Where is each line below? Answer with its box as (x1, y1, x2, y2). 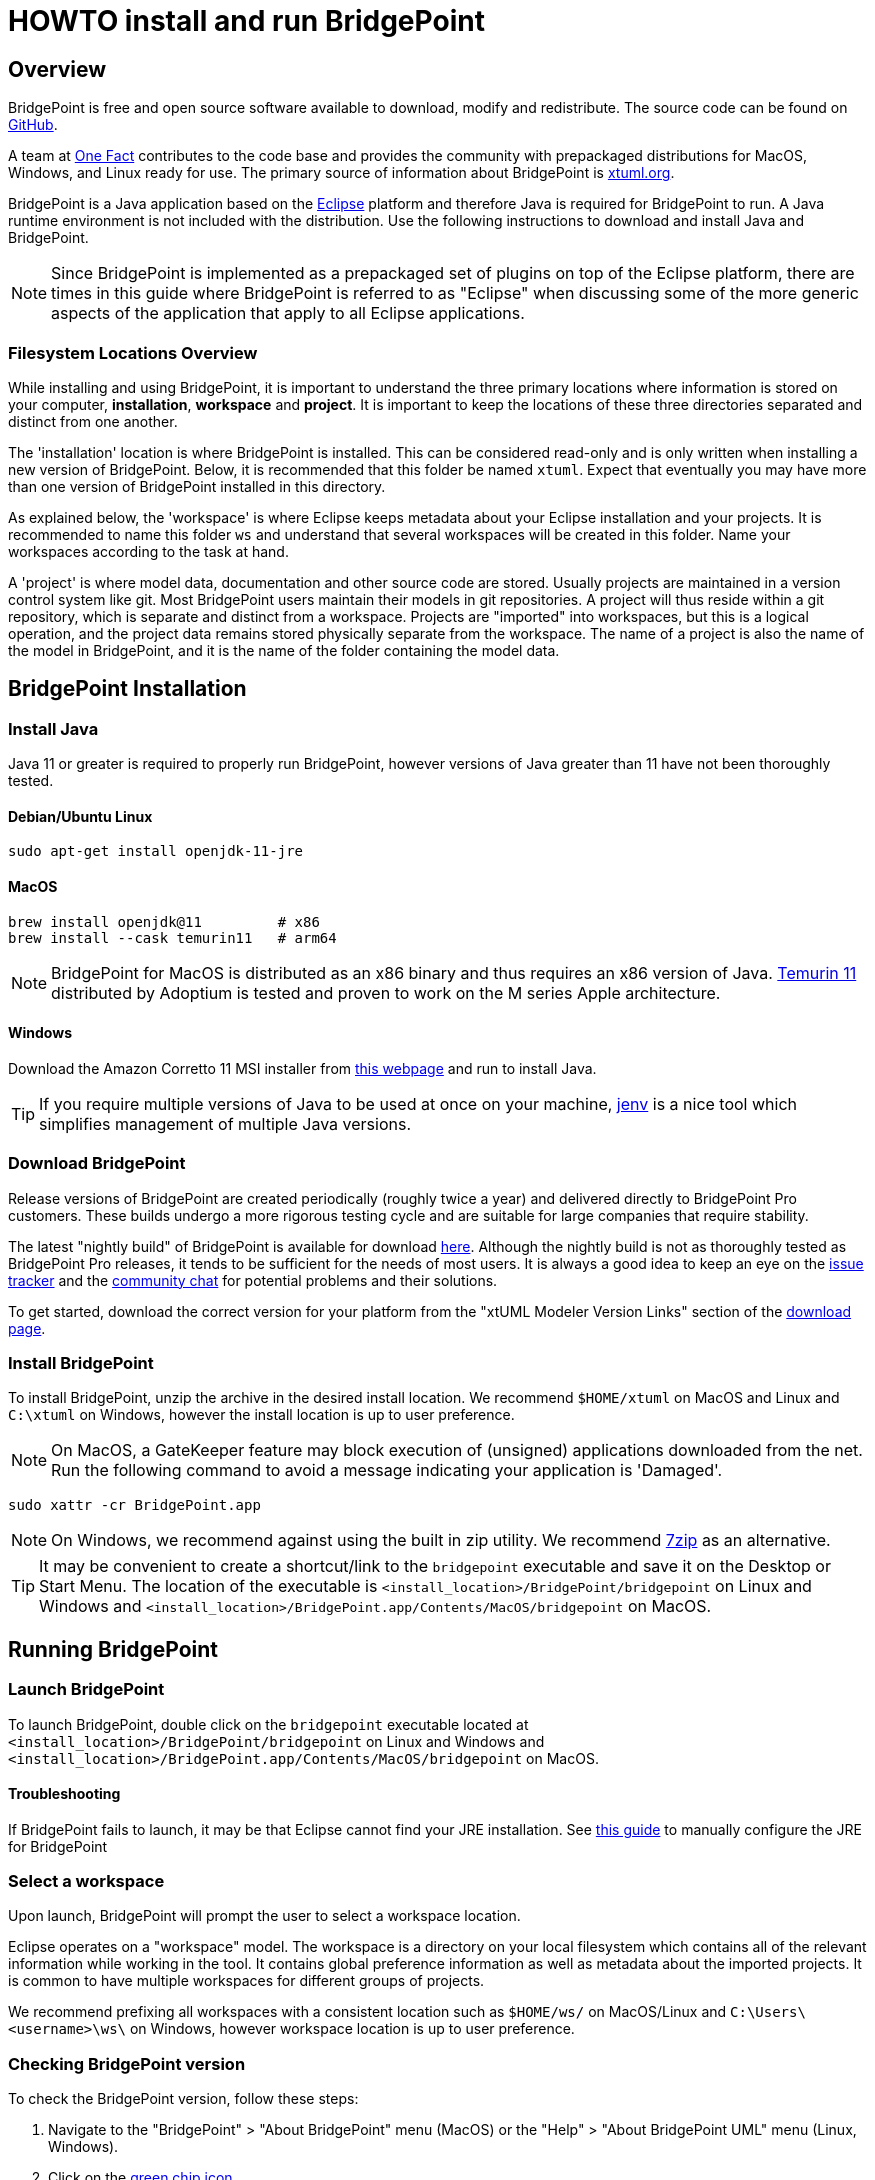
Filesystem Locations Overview (8, 342, 258, 363)
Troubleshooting (8, 1785, 121, 1803)
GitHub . (8, 116, 58, 134)
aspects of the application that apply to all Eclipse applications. (51, 303, 525, 324)
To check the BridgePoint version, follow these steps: (8, 2090, 359, 2108)
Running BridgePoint (8, 1636, 219, 1662)
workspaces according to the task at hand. (8, 542, 289, 560)
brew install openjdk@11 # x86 (8, 913, 320, 930)
